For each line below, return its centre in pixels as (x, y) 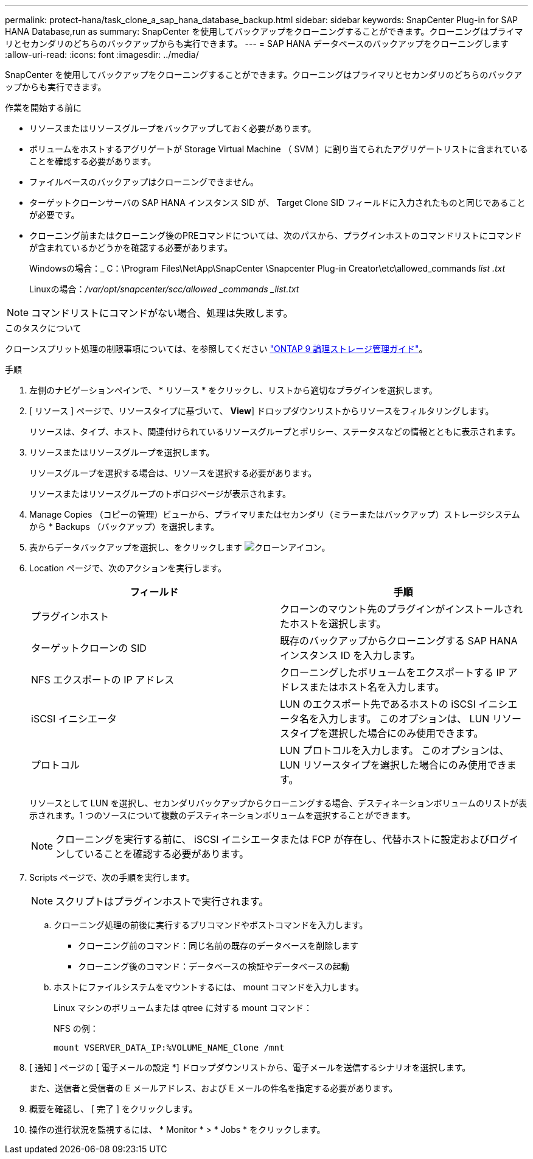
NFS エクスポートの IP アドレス (103, 680)
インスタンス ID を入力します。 (350, 655)
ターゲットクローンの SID (89, 648)
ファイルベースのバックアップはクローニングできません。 (144, 182)
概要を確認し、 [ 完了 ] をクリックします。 (113, 1109)
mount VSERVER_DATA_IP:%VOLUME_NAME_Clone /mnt (169, 1048)
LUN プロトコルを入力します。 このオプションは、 (395, 750)
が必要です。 (54, 215)
